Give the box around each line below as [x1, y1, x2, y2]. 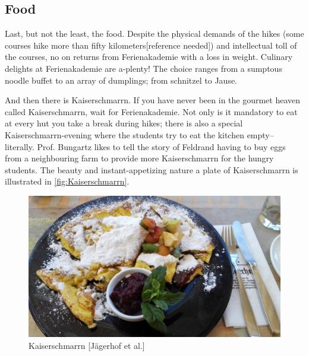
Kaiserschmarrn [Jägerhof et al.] [29, 339, 145, 351]
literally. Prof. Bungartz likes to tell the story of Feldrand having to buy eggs [5, 140, 286, 152]
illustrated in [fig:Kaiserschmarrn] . [5, 175, 130, 187]
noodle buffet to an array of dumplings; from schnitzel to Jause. [5, 74, 238, 86]
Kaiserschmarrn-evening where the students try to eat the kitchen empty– [5, 128, 274, 141]
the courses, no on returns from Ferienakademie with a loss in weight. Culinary [5, 50, 293, 63]
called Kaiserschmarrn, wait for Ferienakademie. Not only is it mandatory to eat [5, 105, 298, 117]
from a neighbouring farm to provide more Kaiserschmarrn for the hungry [5, 152, 274, 164]
